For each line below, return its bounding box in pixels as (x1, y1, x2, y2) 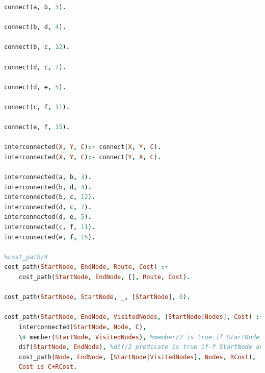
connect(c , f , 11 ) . (4, 103, 70, 111)
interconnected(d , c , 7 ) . (4, 203, 92, 211)
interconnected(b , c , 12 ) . (4, 193, 96, 201)
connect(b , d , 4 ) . (4, 23, 66, 31)
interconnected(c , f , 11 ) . (4, 223, 96, 231)
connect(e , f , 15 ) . (4, 123, 70, 131)
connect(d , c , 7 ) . (4, 63, 66, 71)
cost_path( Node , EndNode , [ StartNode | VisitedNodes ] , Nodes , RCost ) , (18, 353, 256, 361)
